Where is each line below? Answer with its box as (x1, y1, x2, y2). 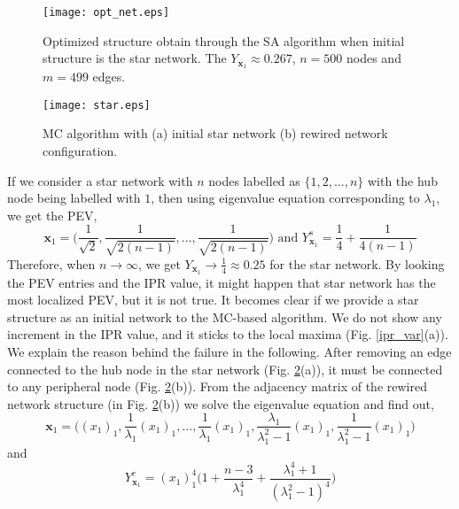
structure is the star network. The (43, 49, 227, 67)
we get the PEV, (7, 205, 97, 224)
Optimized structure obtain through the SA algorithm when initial (43, 31, 405, 50)
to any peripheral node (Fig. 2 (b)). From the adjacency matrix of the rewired (7, 377, 427, 396)
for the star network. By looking (269, 254, 445, 273)
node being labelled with (7, 189, 141, 207)
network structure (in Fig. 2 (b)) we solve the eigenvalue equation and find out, (7, 394, 434, 413)
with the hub (367, 171, 438, 189)
